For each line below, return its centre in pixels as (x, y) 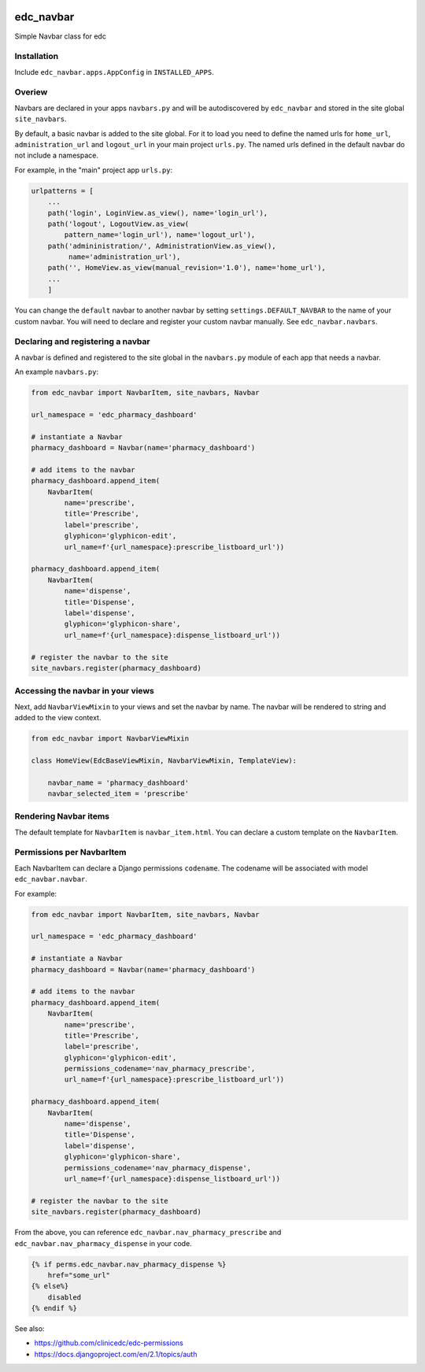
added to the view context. (58, 718)
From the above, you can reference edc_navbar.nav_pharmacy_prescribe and (148, 1233)
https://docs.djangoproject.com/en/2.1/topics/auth (116, 1354)
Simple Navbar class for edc (60, 36)
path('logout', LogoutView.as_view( (118, 224)
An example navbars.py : (56, 372)
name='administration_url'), (124, 257)
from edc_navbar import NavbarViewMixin (110, 739)
